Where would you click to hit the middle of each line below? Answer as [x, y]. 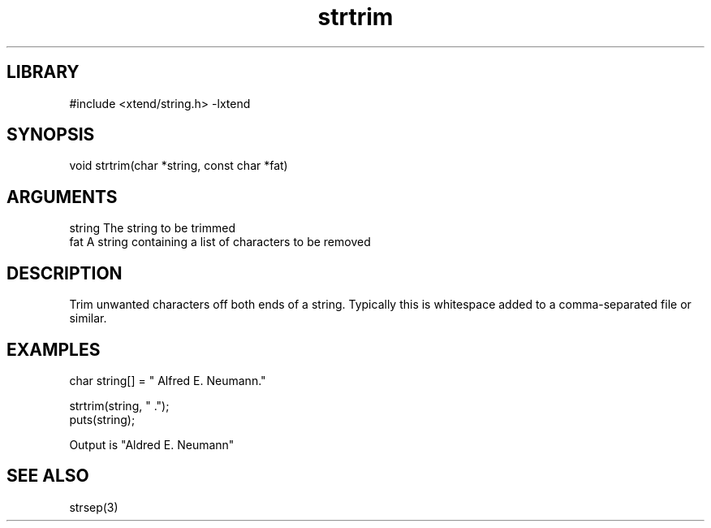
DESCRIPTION [65, 273]
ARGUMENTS [62, 197]
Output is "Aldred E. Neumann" [152, 444]
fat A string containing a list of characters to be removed [220, 242]
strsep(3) [94, 507]
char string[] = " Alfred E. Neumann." [168, 380]
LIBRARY [43, 72]
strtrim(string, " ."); [119, 405]
